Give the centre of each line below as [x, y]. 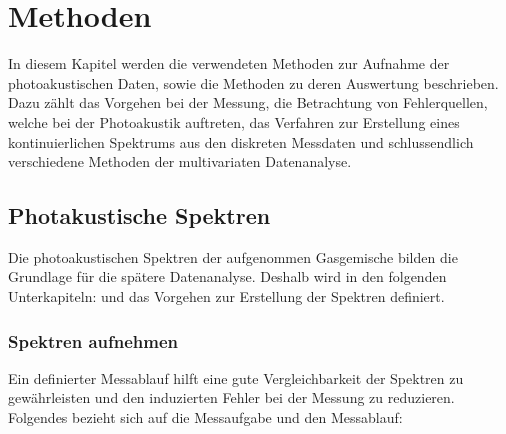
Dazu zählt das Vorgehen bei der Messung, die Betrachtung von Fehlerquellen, [248, 102]
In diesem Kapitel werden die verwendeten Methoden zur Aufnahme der [229, 63]
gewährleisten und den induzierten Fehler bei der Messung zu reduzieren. [231, 397]
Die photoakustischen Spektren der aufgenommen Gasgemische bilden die [233, 256]
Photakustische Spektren [139, 215]
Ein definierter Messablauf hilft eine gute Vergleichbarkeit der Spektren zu [236, 377]
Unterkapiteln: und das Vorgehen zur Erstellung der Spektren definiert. [226, 296]
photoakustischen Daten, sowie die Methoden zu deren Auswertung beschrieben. [253, 82]
